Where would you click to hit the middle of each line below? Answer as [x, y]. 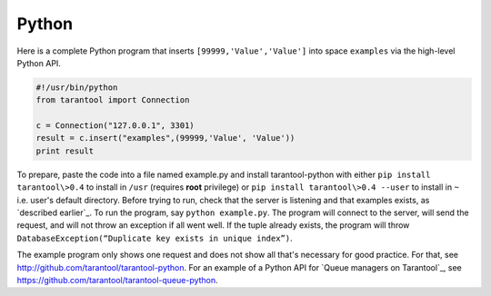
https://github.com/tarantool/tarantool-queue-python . [117, 280]
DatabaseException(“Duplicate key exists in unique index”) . [155, 238]
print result [65, 151]
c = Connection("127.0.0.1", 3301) [115, 126]
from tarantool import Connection [113, 100]
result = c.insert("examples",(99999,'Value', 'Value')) [165, 138]
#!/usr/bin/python [77, 87]
